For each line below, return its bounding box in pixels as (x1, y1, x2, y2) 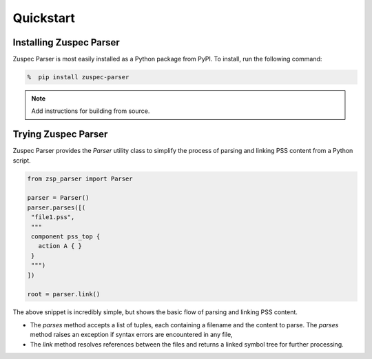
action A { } (38, 242, 83, 250)
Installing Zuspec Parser (12, 37, 120, 48)
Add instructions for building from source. (31, 107, 150, 115)
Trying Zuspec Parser (12, 128, 108, 141)
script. (12, 156, 31, 165)
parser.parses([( (27, 203, 86, 212)
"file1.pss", (31, 214, 75, 221)
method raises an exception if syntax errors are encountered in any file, (30, 331, 234, 339)
